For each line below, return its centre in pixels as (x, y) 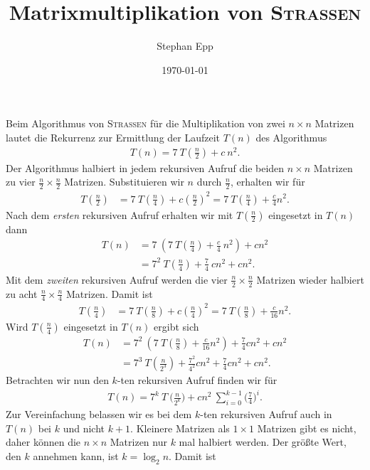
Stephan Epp (185, 46)
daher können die (43, 442)
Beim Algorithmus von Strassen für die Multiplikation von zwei (146, 123)
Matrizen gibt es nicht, (307, 428)
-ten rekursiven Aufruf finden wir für (197, 380)
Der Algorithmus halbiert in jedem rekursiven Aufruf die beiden (145, 167)
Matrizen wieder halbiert (310, 279)
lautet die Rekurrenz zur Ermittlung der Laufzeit (113, 137)
